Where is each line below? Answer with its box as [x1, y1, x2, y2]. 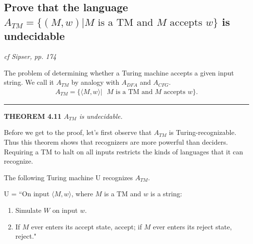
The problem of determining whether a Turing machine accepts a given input [4, 67, 234, 77]
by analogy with [71, 77, 120, 87]
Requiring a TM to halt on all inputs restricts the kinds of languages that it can [4, 146, 243, 156]
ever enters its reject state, [153, 221, 232, 231]
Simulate [15, 205, 42, 215]
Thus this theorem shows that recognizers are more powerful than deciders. [4, 136, 228, 147]
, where [71, 188, 93, 199]
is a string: [150, 188, 182, 199]
